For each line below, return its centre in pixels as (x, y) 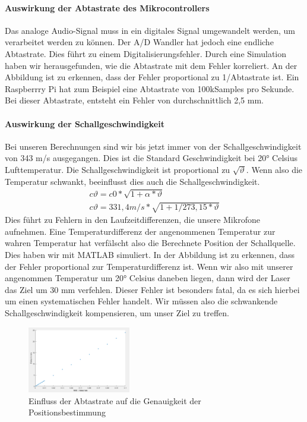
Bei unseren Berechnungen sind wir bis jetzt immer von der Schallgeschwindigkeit (153, 146)
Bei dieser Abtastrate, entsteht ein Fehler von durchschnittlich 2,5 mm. (134, 100)
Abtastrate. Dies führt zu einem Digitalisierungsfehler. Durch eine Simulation (146, 53)
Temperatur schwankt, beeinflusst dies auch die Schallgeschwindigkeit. (132, 181)
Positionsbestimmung (67, 412)
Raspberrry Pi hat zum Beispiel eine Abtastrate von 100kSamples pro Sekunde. (150, 88)
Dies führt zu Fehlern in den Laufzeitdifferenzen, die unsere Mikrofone (132, 220)
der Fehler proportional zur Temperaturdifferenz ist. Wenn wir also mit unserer (149, 266)
